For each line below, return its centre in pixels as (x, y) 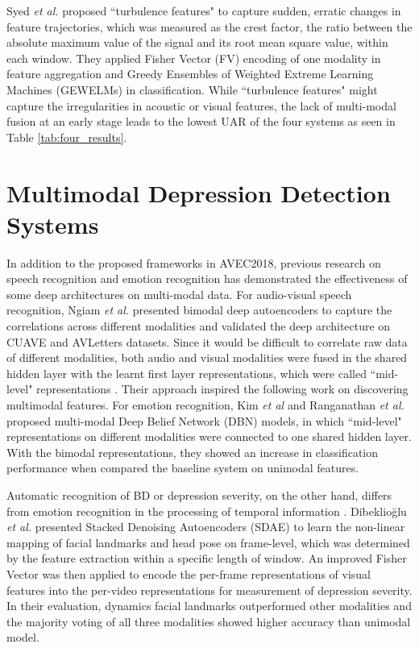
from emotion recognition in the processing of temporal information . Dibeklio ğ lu (207, 511)
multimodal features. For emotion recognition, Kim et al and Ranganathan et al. (205, 405)
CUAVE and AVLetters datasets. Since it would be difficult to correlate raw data (207, 341)
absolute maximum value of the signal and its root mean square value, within (197, 42)
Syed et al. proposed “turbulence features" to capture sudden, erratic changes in (204, 10)
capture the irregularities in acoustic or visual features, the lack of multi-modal (201, 105)
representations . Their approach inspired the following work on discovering (222, 389)
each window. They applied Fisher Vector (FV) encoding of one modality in (194, 58)
